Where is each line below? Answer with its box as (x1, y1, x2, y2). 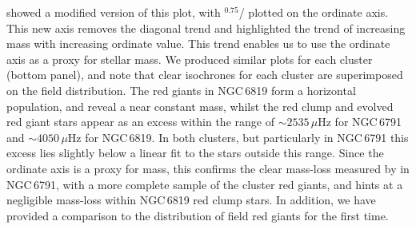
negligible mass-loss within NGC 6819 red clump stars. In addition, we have (6, 191, 376, 208)
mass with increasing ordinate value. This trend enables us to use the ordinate (6, 35, 390, 52)
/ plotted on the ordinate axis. (238, 4, 389, 20)
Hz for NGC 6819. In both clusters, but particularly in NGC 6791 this (67, 128, 409, 145)
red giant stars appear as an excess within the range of (6, 113, 274, 130)
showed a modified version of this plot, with (6, 4, 221, 20)
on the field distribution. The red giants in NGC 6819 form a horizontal (6, 81, 356, 98)
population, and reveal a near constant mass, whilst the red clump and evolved (6, 97, 394, 114)
